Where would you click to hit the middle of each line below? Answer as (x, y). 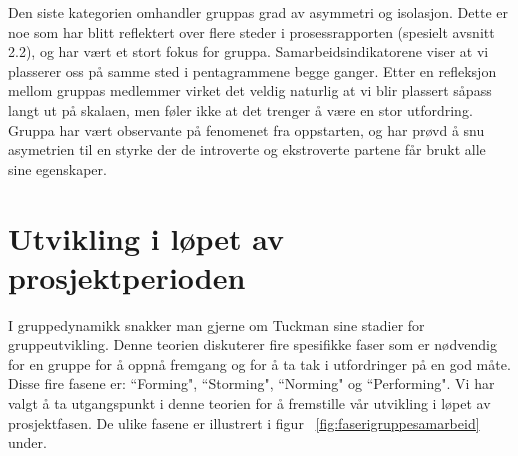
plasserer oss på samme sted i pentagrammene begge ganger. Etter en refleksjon (252, 70)
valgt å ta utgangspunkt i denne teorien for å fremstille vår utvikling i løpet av (249, 403)
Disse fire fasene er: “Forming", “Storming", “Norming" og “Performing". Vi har (251, 383)
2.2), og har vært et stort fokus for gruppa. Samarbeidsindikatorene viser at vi (248, 51)
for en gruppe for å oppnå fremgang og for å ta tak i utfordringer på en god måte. (259, 363)
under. (27, 442)
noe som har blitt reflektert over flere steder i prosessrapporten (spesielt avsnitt (251, 31)
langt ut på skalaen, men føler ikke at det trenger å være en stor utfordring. (240, 109)
